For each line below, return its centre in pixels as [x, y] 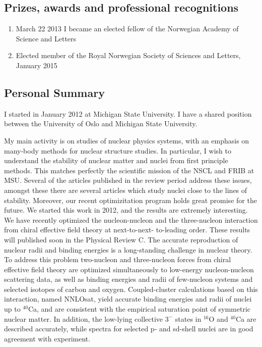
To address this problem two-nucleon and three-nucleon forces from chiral [118, 259]
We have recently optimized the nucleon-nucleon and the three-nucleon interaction [131, 219]
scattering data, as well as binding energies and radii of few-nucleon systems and [128, 279]
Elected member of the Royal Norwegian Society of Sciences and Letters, [128, 55]
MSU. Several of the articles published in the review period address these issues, [128, 180]
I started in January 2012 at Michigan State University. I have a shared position [128, 113]
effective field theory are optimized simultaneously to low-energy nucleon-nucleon [129, 269]
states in [188, 318]
